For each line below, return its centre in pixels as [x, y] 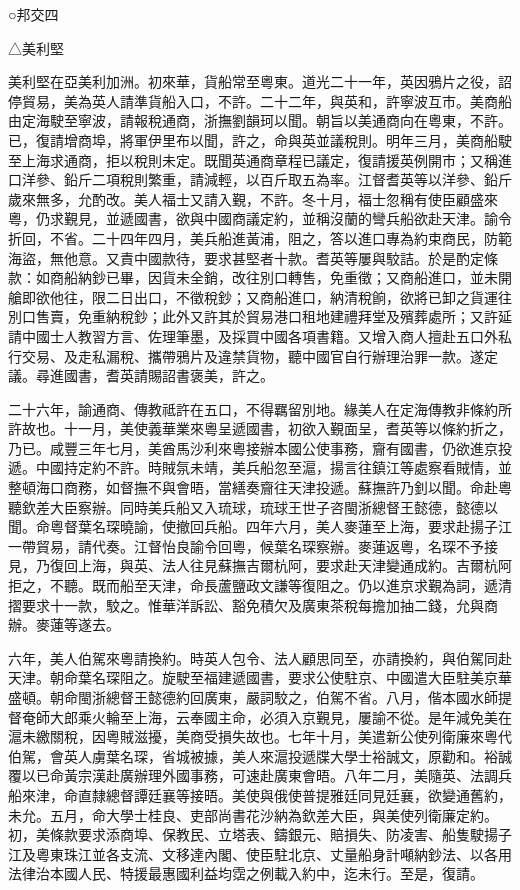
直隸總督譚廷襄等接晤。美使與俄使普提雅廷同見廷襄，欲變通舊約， [294, 794]
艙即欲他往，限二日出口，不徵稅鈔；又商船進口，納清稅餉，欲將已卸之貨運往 [260, 296]
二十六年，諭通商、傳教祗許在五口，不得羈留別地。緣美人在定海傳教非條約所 [260, 408]
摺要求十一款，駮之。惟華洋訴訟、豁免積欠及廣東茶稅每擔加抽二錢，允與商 [253, 604]
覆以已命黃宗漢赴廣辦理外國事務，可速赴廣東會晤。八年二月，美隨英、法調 [253, 775]
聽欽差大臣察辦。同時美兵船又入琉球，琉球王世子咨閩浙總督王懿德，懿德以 [253, 506]
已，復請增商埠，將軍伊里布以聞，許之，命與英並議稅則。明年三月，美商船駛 [260, 139]
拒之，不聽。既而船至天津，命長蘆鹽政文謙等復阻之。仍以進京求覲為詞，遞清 [260, 585]
